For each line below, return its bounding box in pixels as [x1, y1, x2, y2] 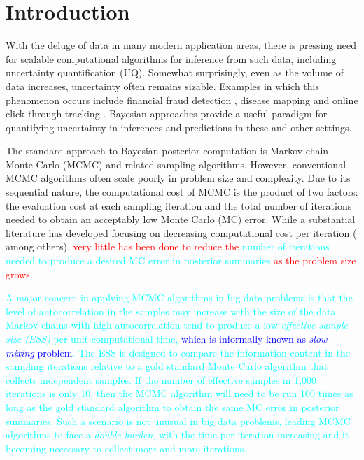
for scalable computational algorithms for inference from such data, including [6, 51, 337, 66]
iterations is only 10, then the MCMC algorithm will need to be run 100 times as [6, 386, 353, 401]
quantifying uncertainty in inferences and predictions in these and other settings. [6, 120, 352, 134]
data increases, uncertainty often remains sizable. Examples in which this [6, 78, 319, 93]
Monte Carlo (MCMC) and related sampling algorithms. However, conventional [6, 157, 346, 171]
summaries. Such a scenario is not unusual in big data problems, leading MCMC [6, 413, 351, 428]
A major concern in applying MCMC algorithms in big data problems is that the [6, 290, 353, 305]
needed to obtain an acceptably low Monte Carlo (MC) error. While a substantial [6, 212, 356, 227]
